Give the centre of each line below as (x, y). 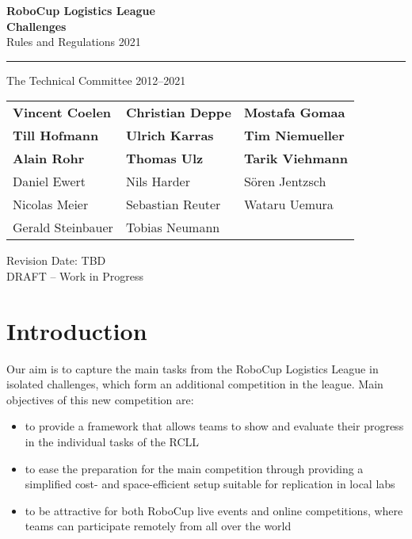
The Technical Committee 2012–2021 (96, 80)
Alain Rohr (49, 159)
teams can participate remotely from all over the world (158, 526)
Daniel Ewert (50, 182)
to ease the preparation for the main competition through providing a (194, 468)
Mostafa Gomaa (294, 113)
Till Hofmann (56, 136)
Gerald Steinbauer (63, 227)
